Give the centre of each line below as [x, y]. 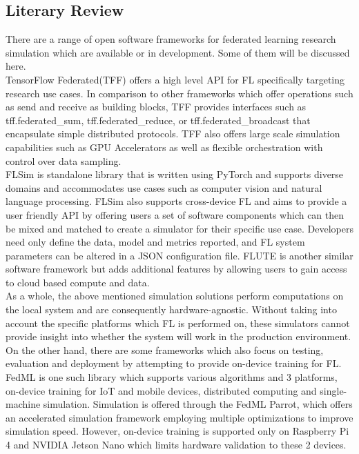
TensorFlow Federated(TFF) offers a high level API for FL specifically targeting [175, 79]
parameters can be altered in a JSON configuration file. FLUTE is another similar [179, 255]
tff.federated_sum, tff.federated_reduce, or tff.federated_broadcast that [158, 120]
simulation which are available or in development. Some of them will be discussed [178, 52]
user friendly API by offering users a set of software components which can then [175, 214]
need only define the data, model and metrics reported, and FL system [155, 242]
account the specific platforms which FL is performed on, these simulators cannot [178, 323]
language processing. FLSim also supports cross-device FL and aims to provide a [176, 201]
